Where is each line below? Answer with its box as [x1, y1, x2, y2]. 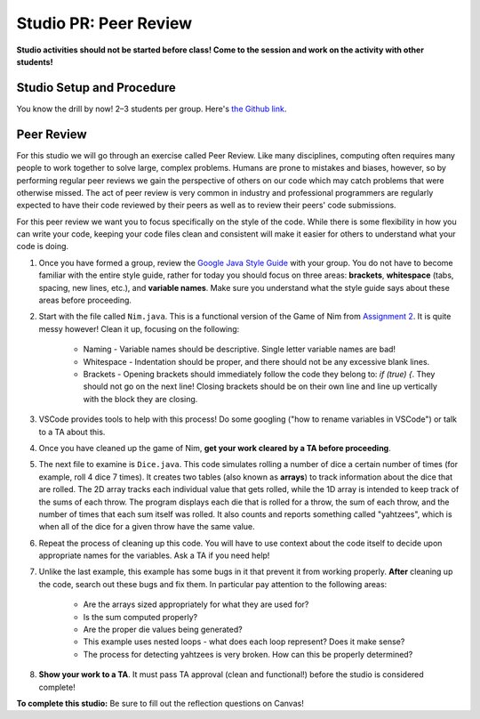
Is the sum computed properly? [83, 611, 198, 622]
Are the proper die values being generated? [83, 624, 244, 635]
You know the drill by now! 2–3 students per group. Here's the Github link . [16, 103, 287, 114]
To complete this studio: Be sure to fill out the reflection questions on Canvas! [16, 698, 304, 708]
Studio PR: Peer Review [16, 13, 193, 33]
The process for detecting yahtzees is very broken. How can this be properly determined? [83, 649, 413, 659]
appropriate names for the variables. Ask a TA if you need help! [38, 550, 270, 561]
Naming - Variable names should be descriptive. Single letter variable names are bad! [83, 343, 396, 355]
